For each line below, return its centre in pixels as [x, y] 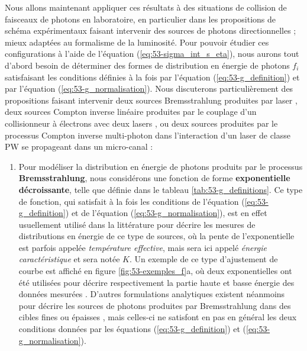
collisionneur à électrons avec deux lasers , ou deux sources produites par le [141, 123]
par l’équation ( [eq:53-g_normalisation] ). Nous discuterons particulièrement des [149, 88]
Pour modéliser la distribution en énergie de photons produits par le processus [161, 166]
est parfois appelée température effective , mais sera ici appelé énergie [143, 247]
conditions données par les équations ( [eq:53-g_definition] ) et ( [133, 329]
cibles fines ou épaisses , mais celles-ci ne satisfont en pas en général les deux [158, 317]
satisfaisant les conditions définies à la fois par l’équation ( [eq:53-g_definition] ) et [152, 77]
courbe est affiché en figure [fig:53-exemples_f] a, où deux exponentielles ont [155, 271]
